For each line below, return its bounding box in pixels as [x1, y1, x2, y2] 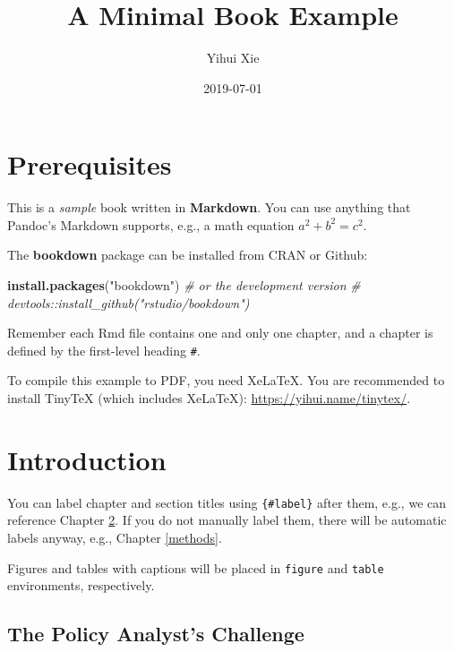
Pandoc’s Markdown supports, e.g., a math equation [7, 215, 295, 234]
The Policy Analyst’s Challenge [7, 620, 304, 648]
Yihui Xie [206, 48, 260, 67]
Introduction [7, 441, 167, 477]
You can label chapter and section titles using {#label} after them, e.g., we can [7, 493, 447, 511]
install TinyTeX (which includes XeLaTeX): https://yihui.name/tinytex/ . [7, 389, 411, 407]
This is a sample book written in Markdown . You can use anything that [7, 198, 411, 217]
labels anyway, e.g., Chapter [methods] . [7, 528, 222, 547]
